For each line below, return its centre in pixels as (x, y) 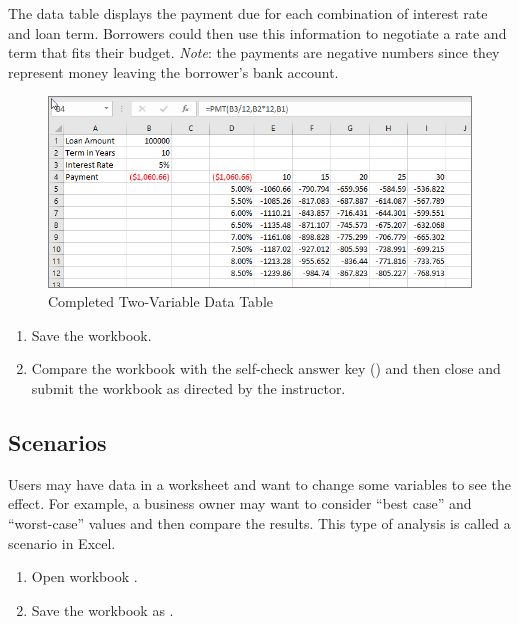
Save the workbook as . (102, 609)
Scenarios (57, 442)
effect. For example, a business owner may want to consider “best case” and (240, 503)
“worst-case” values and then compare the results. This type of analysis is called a (259, 523)
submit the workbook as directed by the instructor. (188, 388)
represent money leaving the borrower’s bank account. (173, 71)
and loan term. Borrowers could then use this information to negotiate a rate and (257, 32)
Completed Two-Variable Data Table (161, 301)
